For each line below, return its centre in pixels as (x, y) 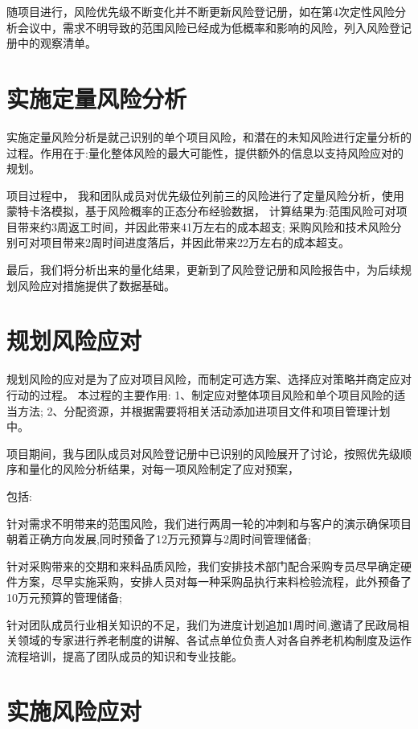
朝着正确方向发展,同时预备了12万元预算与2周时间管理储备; (159, 539)
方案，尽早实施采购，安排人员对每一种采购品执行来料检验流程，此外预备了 (214, 582)
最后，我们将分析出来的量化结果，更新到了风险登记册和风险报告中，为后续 (203, 270)
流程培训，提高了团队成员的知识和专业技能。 (125, 655)
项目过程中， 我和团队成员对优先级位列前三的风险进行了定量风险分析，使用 (205, 195)
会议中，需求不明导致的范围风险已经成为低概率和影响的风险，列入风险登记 (214, 27)
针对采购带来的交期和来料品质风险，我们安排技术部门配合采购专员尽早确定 (203, 565)
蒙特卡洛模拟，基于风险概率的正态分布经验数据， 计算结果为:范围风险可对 (201, 211)
